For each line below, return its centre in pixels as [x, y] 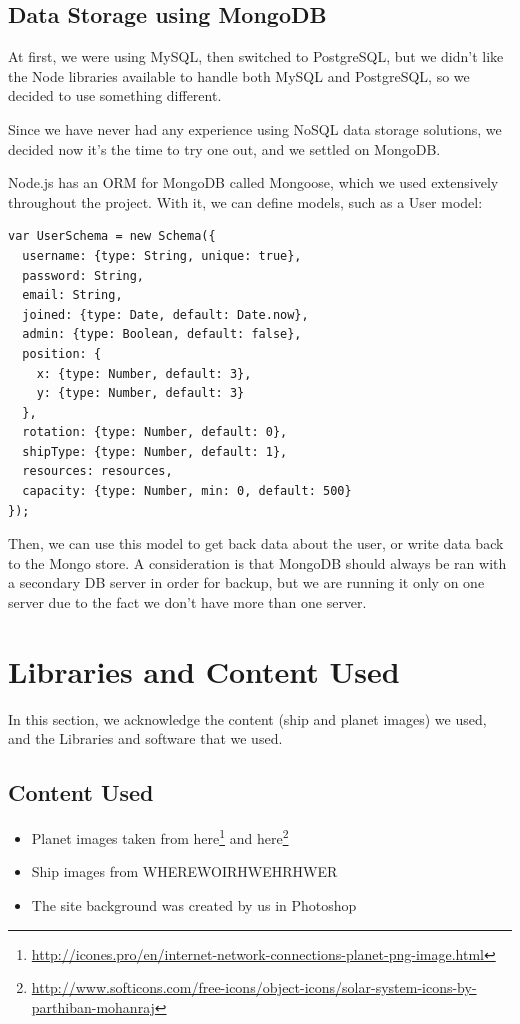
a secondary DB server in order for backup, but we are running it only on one [246, 582]
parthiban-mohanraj [93, 1006]
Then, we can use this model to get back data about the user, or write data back [256, 543]
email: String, [72, 295]
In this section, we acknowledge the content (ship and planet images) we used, [247, 718]
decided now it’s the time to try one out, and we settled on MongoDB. [224, 148]
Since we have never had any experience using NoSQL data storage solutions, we [255, 128]
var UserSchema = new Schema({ [112, 236]
